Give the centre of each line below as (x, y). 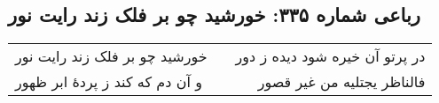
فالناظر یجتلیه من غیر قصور (341, 82)
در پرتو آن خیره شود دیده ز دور (330, 56)
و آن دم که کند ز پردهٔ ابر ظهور (109, 82)
